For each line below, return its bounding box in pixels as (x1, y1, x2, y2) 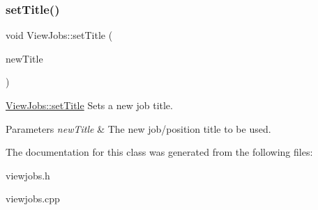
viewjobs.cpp (6, 191, 60, 206)
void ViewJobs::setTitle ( (6, 28, 113, 42)
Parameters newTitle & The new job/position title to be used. (6, 121, 271, 136)
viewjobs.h (6, 168, 50, 182)
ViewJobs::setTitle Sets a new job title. (6, 98, 173, 112)
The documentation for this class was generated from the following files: (6, 145, 313, 159)
